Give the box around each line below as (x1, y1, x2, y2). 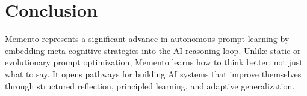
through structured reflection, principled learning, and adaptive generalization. (5, 79, 295, 92)
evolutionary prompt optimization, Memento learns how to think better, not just (5, 56, 303, 68)
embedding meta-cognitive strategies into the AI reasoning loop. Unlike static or (5, 44, 301, 56)
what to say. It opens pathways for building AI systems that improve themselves (5, 67, 302, 80)
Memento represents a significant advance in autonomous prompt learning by (5, 32, 290, 45)
